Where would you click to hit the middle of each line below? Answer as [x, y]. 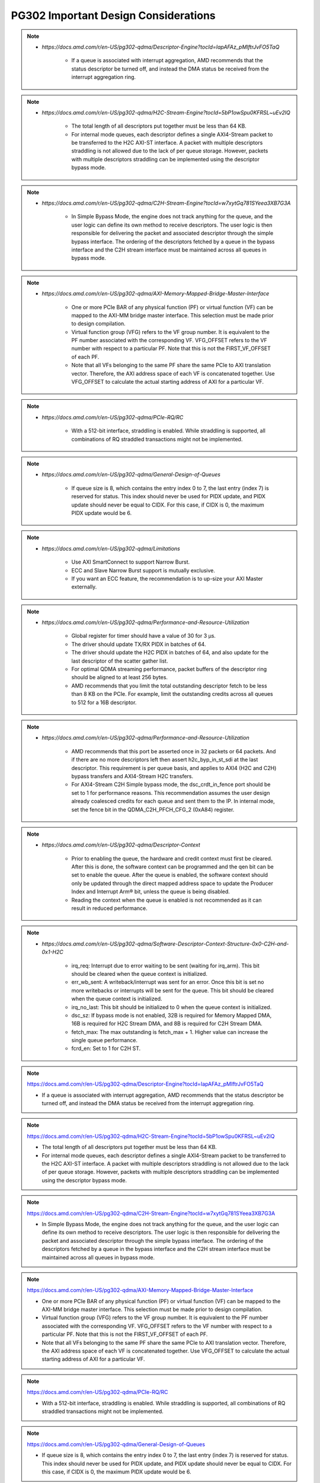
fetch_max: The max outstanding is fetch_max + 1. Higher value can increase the [170, 1032]
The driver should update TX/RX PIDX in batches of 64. [139, 644]
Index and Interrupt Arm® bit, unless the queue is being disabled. [151, 892]
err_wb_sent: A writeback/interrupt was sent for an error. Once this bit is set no [168, 982]
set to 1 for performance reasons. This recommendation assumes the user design [171, 793]
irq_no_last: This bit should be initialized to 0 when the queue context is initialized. [172, 1007]
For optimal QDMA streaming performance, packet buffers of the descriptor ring [169, 669]
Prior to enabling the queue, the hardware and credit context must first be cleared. [172, 858]
